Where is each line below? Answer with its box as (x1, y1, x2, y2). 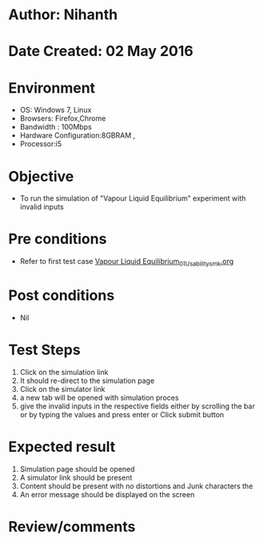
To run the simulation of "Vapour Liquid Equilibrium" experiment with (19, 193, 246, 203)
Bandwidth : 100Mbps (19, 122, 92, 132)
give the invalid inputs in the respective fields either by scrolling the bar (19, 401, 256, 411)
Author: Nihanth (8, 6, 118, 24)
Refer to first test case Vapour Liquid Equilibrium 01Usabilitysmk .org (19, 257, 234, 268)
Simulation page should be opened (19, 464, 135, 473)
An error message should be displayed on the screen (19, 489, 195, 499)
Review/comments (8, 517, 136, 536)
